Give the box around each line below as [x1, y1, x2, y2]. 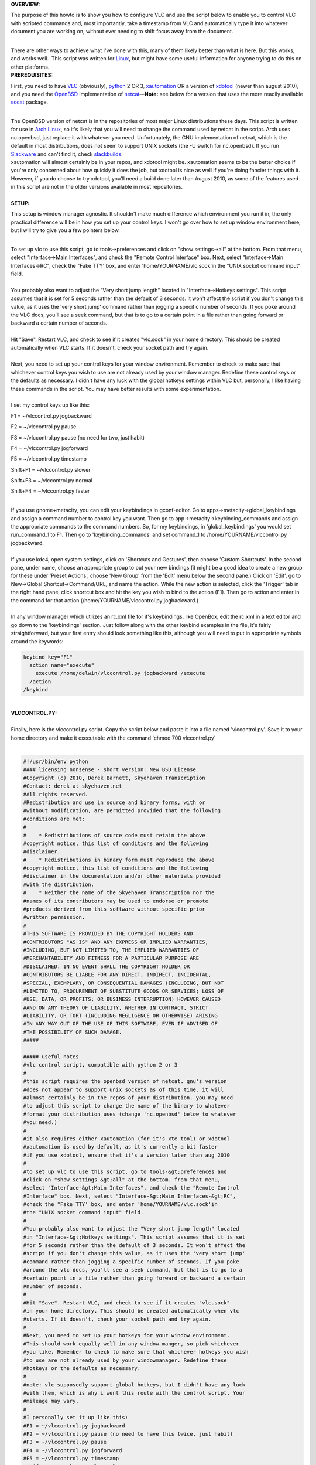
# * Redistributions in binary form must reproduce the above [23, 856, 215, 863]
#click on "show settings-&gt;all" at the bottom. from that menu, [23, 1176, 221, 1183]
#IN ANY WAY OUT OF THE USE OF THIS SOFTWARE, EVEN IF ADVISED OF [23, 1020, 218, 1027]
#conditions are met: [23, 815, 85, 822]
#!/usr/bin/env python [23, 758, 88, 765]
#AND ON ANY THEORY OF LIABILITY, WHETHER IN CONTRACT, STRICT [23, 1004, 209, 1011]
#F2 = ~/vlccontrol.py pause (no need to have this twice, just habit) [23, 1430, 233, 1437]
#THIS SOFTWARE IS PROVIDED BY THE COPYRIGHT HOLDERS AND [23, 931, 193, 937]
